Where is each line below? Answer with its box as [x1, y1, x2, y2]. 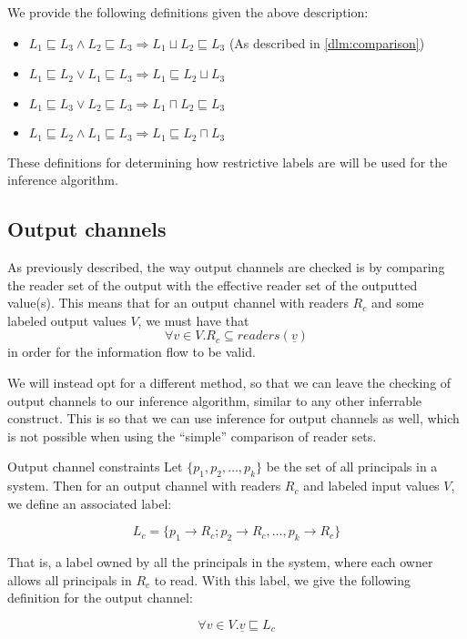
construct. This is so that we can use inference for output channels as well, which [7, 409, 460, 428]
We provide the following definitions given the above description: [7, 3, 369, 21]
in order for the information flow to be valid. [7, 342, 256, 361]
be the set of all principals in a [266, 457, 438, 476]
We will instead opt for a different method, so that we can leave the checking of [7, 372, 452, 391]
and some [371, 293, 424, 312]
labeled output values [7, 310, 127, 330]
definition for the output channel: [7, 588, 193, 607]
